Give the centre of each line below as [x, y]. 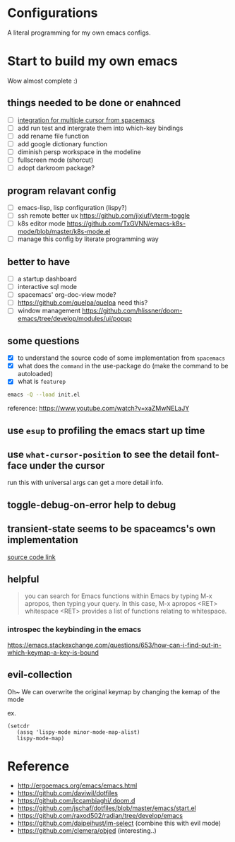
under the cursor [67, 466]
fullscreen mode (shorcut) [55, 160]
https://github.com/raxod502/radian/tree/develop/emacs [100, 816]
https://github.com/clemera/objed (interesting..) [87, 831]
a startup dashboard [47, 279]
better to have [39, 262]
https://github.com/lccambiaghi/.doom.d [76, 801]
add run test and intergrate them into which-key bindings [100, 128]
